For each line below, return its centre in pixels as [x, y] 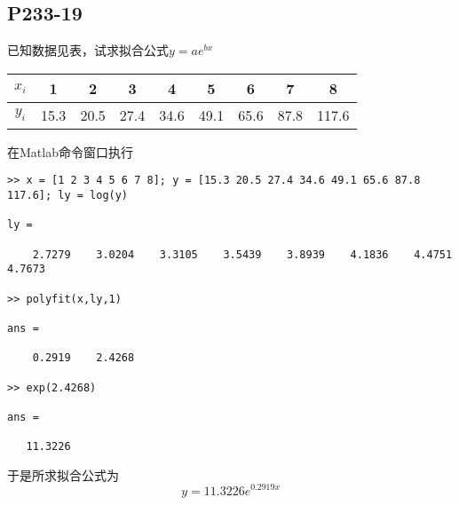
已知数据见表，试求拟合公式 [88, 50]
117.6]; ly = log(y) [68, 196]
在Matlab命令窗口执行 [70, 151]
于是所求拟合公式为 [63, 474]
